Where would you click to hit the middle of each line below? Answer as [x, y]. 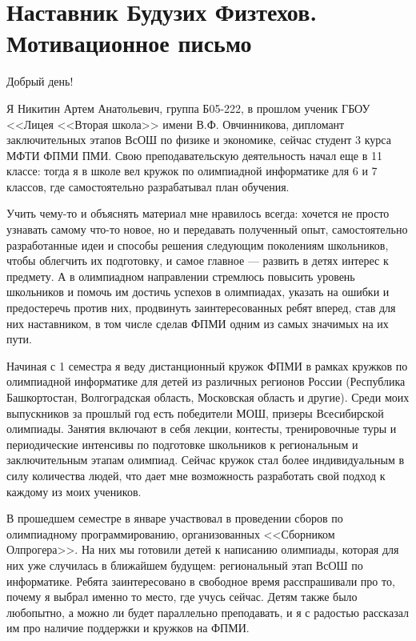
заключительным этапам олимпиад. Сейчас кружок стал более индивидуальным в [206, 460]
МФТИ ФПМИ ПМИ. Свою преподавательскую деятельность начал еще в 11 [194, 155]
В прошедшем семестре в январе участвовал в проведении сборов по [175, 518]
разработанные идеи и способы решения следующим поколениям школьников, [198, 244]
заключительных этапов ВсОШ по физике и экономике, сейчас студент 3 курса [199, 140]
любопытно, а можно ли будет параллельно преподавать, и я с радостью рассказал [208, 612]
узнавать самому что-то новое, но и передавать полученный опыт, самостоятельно [207, 229]
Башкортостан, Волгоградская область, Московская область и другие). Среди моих [208, 397]
